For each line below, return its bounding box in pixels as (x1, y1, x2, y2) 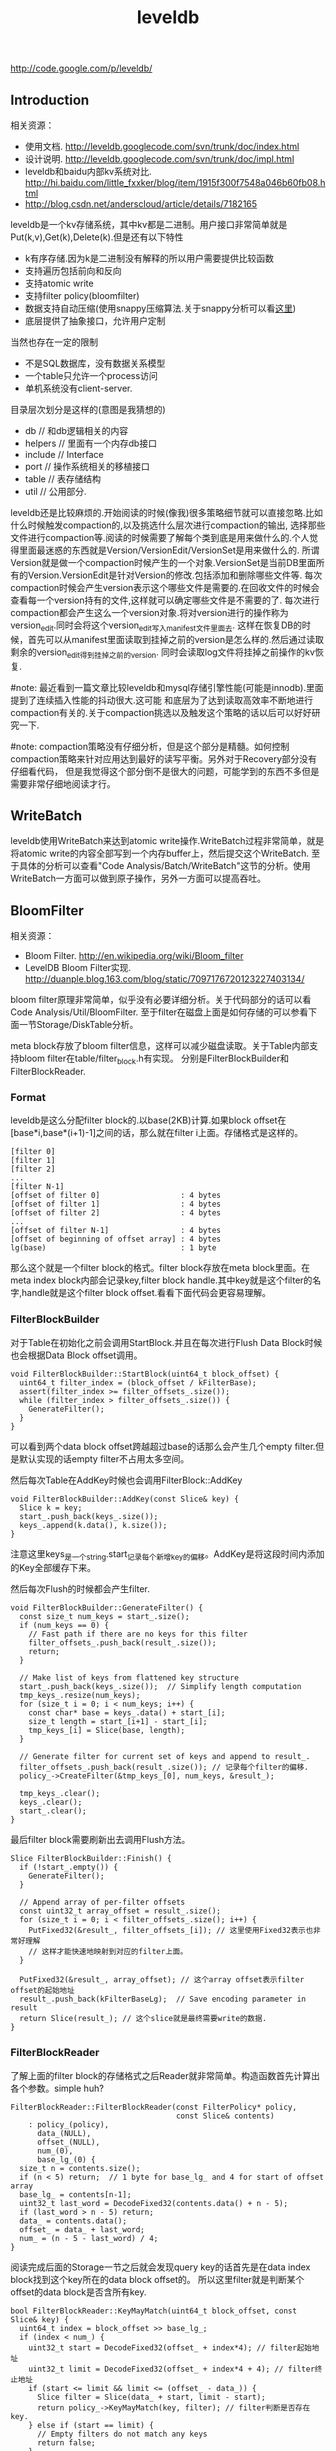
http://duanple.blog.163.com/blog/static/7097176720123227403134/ (24, 973, 305, 985)
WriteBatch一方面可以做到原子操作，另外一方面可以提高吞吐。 (10, 872, 267, 885)
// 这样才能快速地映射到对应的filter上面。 (28, 1947, 188, 1957)
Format (10, 1090, 47, 1104)
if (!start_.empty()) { (19, 1862, 118, 1873)
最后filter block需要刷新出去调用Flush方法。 (10, 1834, 191, 1846)
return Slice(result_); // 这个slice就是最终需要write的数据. (19, 2014, 267, 2024)
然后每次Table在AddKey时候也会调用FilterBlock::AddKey (10, 1474, 243, 1486)
